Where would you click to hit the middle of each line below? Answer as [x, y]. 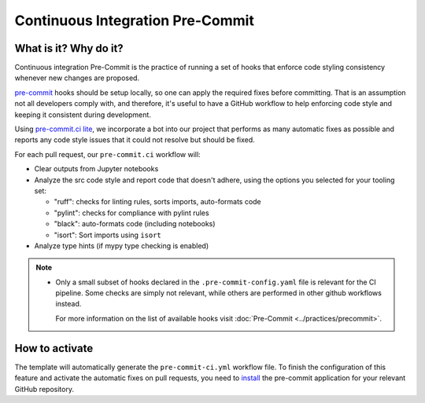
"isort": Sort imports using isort [107, 235]
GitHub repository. [44, 389]
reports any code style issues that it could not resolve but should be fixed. [135, 140]
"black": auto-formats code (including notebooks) [135, 224]
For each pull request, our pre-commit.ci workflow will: [107, 154]
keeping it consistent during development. [83, 115]
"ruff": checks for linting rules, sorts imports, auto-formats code [157, 202]
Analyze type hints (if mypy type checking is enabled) [122, 245]
